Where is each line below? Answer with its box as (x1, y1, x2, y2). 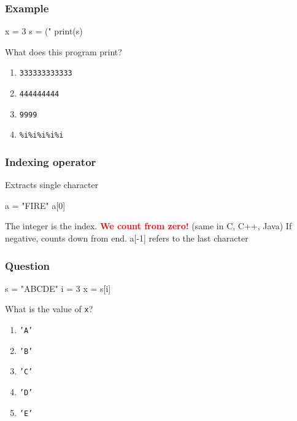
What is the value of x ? (5, 302, 93, 315)
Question (5, 258, 50, 273)
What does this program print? (5, 45, 122, 58)
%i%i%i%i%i (19, 131, 64, 140)
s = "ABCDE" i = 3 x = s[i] (5, 281, 111, 294)
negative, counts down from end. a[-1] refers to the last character (5, 232, 249, 245)
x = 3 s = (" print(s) (5, 25, 83, 37)
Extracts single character (5, 178, 99, 191)
